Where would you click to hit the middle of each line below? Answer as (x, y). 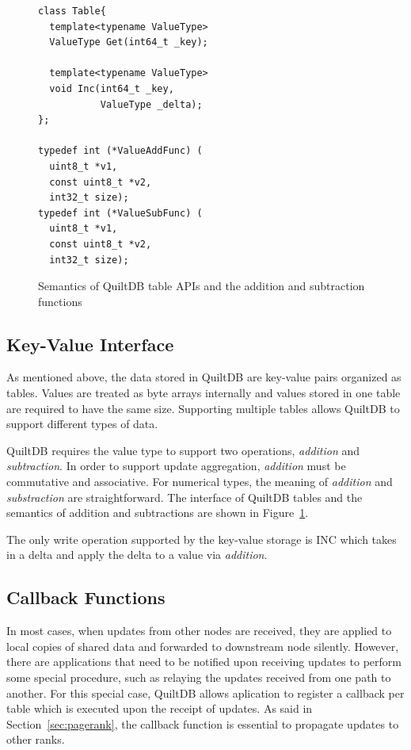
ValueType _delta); (151, 104)
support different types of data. (82, 424)
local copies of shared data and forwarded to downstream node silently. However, (203, 646)
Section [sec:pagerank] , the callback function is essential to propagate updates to (203, 723)
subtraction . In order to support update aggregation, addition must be (176, 466)
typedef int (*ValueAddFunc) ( (120, 151)
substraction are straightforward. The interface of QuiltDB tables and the (185, 497)
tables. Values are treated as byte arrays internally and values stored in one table (204, 393)
